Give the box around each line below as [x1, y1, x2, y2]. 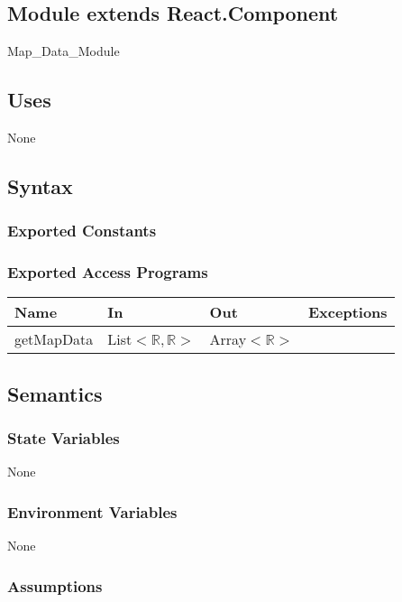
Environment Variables [7, 500, 178, 523]
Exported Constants [7, 219, 157, 242]
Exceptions [308, 301, 388, 323]
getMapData [14, 329, 94, 350]
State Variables [7, 427, 120, 449]
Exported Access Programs [7, 261, 208, 283]
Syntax [7, 171, 73, 199]
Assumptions [7, 574, 103, 597]
